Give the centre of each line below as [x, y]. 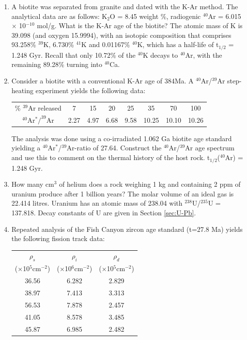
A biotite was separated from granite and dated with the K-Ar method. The [125, 6]
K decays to [160, 55]
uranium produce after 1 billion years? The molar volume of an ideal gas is [123, 193]
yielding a [26, 148]
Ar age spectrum [210, 148]
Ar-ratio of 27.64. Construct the [114, 148]
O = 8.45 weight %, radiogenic [155, 16]
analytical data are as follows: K [59, 16]
